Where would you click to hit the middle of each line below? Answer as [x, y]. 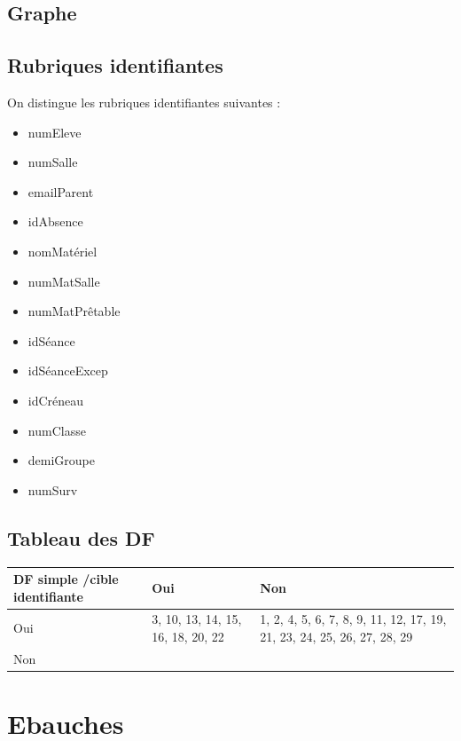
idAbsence [55, 221]
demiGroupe [62, 460]
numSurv [53, 489]
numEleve [55, 132]
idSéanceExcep [68, 370]
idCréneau [56, 400]
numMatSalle [64, 281]
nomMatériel [63, 251]
